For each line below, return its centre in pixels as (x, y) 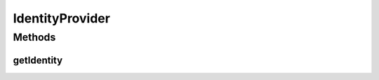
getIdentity (38, 60)
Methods (34, 37)
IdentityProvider (61, 18)
